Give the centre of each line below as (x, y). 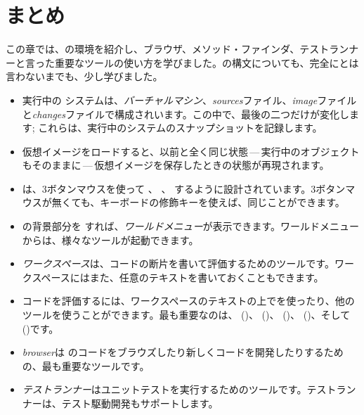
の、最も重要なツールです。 (86, 365)
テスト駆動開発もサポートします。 (140, 403)
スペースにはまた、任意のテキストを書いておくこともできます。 (178, 277)
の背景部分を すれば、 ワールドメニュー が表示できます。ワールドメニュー (191, 226)
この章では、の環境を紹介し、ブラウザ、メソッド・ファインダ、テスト (168, 49)
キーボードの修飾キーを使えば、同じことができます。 (222, 202)
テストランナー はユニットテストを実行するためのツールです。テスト (179, 389)
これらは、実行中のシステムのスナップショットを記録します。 (180, 128)
